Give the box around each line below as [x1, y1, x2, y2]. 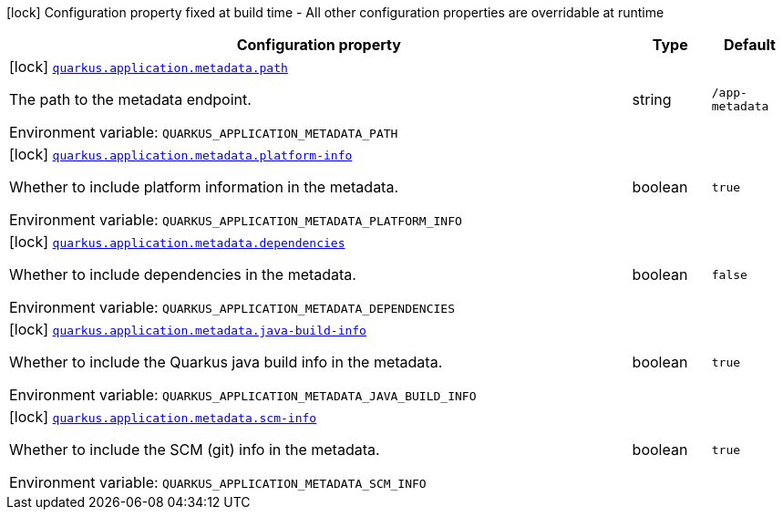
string [632, 90, 672, 109]
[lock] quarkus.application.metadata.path [9, 57, 288, 76]
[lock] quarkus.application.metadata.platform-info [9, 145, 353, 163]
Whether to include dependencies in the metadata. [9, 265, 356, 284]
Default [723, 36, 776, 54]
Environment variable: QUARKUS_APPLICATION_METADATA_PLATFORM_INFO [9, 211, 462, 229]
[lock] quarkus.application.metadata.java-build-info [9, 320, 366, 338]
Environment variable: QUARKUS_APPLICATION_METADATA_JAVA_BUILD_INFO [9, 386, 477, 404]
